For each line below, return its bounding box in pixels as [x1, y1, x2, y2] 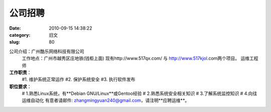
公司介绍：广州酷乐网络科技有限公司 [9, 48, 84, 54]
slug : [9, 39, 20, 45]
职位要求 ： [9, 83, 32, 89]
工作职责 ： [9, 69, 32, 75]
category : [9, 32, 31, 38]
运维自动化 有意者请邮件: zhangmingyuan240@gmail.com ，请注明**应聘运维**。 [22, 97, 190, 103]
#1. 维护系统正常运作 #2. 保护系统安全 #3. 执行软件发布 [22, 76, 135, 82]
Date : [9, 25, 21, 31]
